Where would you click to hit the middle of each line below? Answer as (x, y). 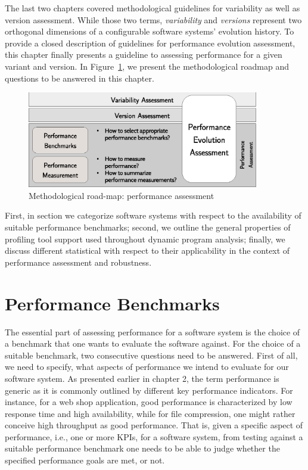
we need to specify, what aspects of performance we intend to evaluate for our (147, 367)
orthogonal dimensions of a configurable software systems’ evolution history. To (150, 31)
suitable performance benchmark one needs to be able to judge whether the (142, 448)
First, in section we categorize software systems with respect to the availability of (153, 215)
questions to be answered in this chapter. (80, 78)
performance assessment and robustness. (78, 262)
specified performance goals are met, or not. (85, 460)
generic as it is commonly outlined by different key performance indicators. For (149, 390)
